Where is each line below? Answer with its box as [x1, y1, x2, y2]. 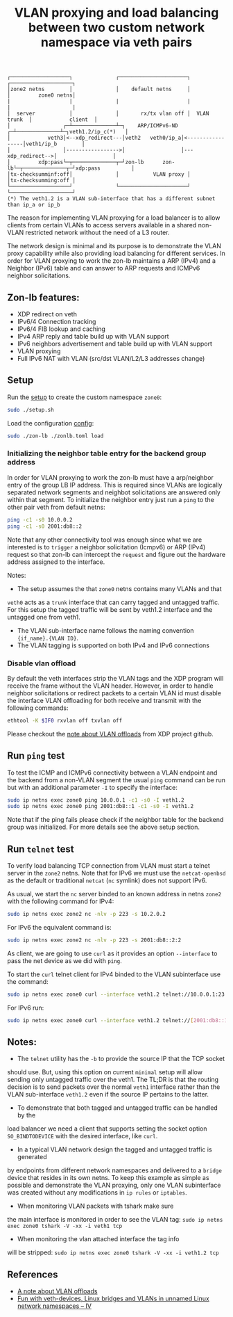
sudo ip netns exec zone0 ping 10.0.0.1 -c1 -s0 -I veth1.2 [7, 796, 185, 804]
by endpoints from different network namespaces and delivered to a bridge [7, 1166, 222, 1174]
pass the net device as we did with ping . [7, 956, 123, 964]
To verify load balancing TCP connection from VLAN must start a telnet [7, 862, 210, 870]
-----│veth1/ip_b [7, 140, 58, 147]
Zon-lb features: [7, 291, 80, 303]
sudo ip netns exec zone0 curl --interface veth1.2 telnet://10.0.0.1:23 [7, 991, 225, 998]
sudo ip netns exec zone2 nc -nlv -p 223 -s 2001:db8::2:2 [7, 937, 182, 944]
